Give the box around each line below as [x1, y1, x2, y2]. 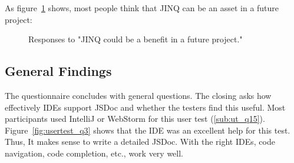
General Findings [5, 62, 112, 80]
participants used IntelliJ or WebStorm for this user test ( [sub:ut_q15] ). [5, 112, 265, 125]
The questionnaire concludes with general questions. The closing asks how [5, 89, 272, 101]
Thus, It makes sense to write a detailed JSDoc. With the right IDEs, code [5, 135, 275, 148]
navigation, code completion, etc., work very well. [5, 147, 184, 159]
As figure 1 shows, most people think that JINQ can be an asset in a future [5, 2, 279, 14]
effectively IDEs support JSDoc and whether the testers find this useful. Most [5, 101, 286, 113]
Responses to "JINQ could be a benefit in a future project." [28, 33, 243, 45]
